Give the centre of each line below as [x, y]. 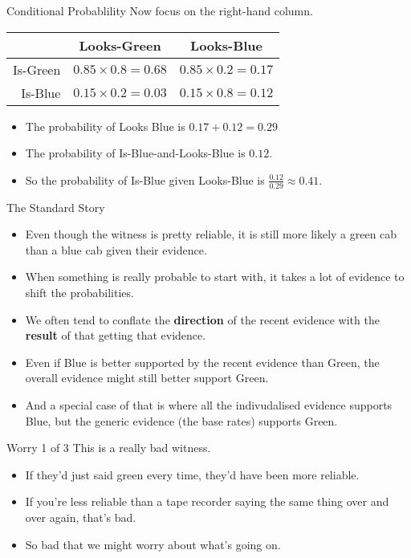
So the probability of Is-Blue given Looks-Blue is [145, 179]
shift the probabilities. [79, 292]
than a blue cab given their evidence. [116, 249]
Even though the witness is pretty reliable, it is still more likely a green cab [211, 234]
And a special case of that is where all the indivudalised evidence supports [209, 404]
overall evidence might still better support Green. [147, 378]
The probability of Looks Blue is [105, 126]
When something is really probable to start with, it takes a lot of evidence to [215, 277]
